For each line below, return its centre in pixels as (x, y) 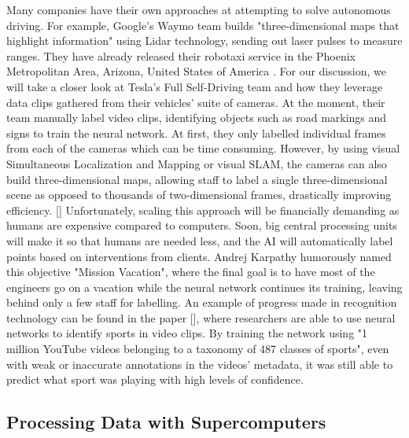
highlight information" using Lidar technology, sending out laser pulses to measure (204, 40)
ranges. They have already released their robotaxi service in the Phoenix (181, 55)
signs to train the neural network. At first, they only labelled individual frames (196, 133)
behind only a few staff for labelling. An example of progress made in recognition (202, 302)
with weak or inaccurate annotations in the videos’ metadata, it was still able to (200, 364)
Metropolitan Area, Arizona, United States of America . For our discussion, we (196, 71)
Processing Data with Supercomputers (166, 422)
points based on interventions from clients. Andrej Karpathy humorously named (199, 256)
